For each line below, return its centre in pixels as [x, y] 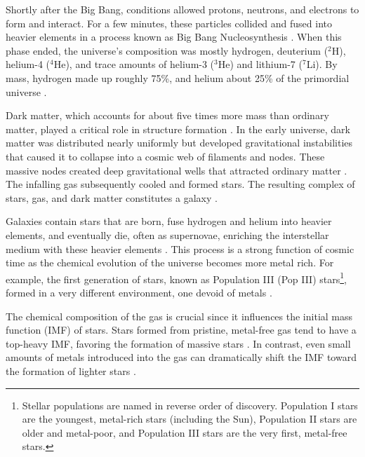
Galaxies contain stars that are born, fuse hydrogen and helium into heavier [169, 221]
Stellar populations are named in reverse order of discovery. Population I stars [190, 405]
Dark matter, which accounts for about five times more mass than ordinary [167, 115]
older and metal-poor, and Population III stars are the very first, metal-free [185, 432]
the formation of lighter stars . [71, 370]
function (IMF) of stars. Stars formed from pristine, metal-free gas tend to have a [181, 330]
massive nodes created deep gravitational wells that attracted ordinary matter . [177, 170]
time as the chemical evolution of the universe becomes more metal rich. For [170, 262]
